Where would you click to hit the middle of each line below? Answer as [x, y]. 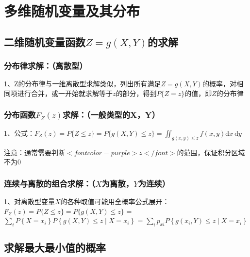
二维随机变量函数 [45, 41]
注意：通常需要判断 [34, 152]
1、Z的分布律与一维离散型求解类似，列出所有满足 [83, 84]
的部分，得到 [136, 93]
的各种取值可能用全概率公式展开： [115, 201]
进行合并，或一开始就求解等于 [65, 93]
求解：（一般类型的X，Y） [111, 115]
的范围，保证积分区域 [211, 152]
